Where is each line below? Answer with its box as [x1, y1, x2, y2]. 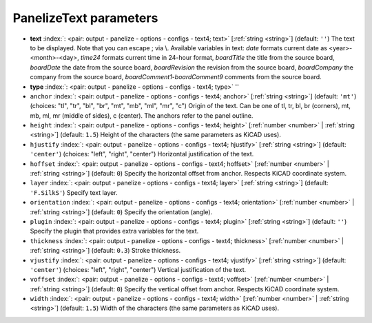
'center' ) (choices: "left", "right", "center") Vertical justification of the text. [30, 265, 247, 273]
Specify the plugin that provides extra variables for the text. [30, 227, 199, 236]
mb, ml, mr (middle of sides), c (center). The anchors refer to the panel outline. [30, 111, 254, 120]
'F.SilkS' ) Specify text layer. [30, 188, 118, 196]
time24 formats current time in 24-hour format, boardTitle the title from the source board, [80, 54, 335, 62]
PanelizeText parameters [12, 10, 158, 25]
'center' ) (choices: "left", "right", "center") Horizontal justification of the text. [30, 150, 254, 158]
